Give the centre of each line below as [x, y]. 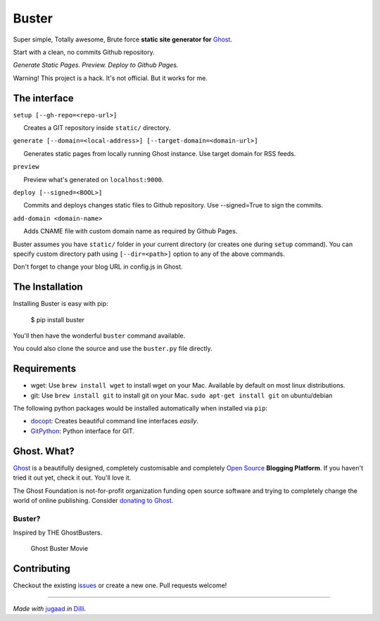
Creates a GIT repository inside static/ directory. [97, 128]
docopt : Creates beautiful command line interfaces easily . [115, 421]
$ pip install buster [57, 319]
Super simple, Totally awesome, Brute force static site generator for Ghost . [122, 39]
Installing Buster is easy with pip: [61, 304]
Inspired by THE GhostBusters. [58, 533]
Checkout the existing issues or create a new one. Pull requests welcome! [120, 585]
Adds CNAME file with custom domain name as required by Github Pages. [131, 231]
